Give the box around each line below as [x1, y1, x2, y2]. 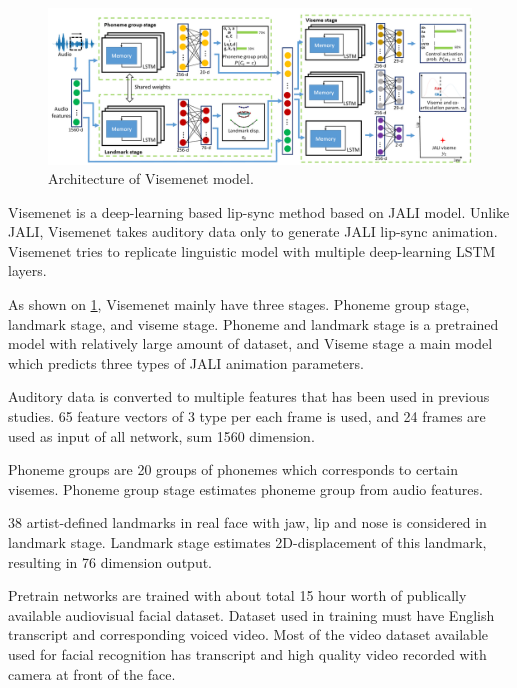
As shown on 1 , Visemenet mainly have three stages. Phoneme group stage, [8, 294, 470, 315]
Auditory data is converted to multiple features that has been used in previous [8, 386, 490, 407]
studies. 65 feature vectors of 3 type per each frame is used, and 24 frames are [8, 406, 486, 427]
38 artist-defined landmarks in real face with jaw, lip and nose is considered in [8, 512, 487, 533]
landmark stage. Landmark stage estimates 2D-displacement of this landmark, [8, 532, 487, 553]
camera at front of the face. [8, 663, 176, 684]
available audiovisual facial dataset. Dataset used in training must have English [8, 604, 495, 625]
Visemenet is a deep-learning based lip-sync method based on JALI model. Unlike [8, 201, 510, 222]
